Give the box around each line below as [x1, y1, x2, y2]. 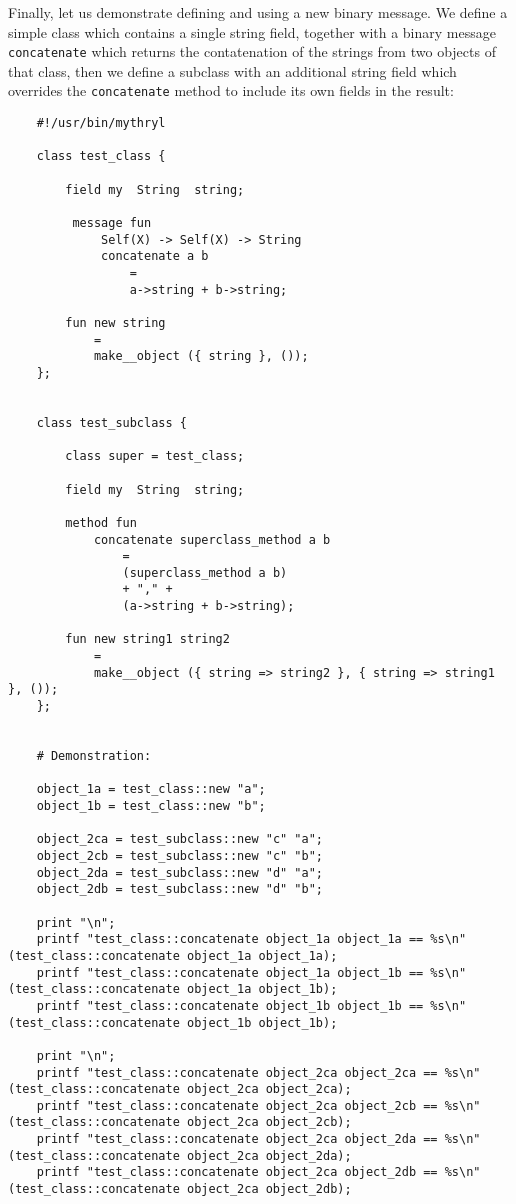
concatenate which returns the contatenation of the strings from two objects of [8, 41, 496, 62]
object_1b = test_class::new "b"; [36, 799, 266, 813]
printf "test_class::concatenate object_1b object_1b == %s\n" [36, 998, 467, 1013]
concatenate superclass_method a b [93, 532, 331, 547]
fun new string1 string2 [65, 632, 230, 647]
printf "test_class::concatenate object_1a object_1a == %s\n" [36, 932, 467, 947]
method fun [65, 515, 137, 530]
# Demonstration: [36, 749, 152, 764]
